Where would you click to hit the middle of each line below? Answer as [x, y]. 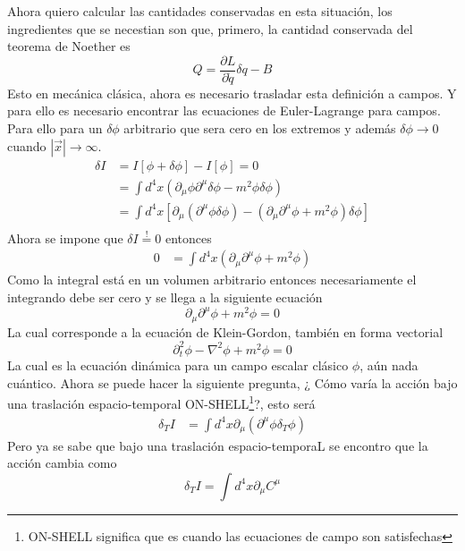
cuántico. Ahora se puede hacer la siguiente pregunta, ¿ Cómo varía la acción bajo [232, 382]
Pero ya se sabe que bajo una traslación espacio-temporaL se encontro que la [218, 445]
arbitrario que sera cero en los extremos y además [260, 128]
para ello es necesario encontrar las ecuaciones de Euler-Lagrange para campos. [224, 110]
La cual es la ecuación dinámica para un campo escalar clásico [178, 365]
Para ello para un [55, 128]
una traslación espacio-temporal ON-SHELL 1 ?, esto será [161, 402]
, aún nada [389, 365]
